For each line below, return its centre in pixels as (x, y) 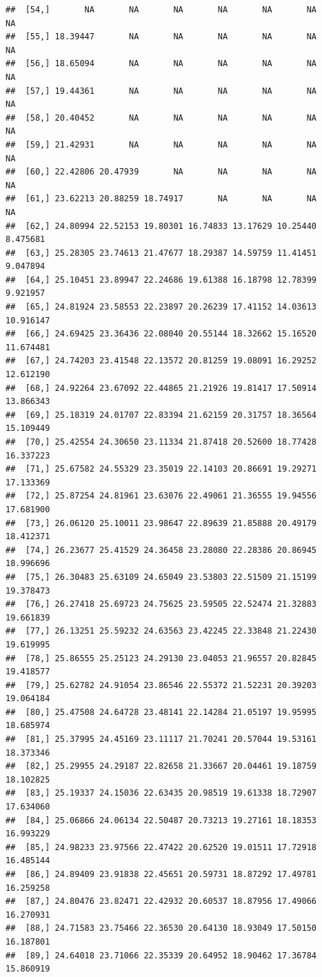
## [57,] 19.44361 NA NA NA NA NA (161, 91)
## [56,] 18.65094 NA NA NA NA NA (161, 64)
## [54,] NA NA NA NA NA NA (161, 10)
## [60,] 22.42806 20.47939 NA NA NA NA (161, 172)
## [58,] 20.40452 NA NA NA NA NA (161, 118)
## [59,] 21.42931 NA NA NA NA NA (161, 144)
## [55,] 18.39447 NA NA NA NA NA (161, 37)
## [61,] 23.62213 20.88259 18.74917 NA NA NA (161, 199)
